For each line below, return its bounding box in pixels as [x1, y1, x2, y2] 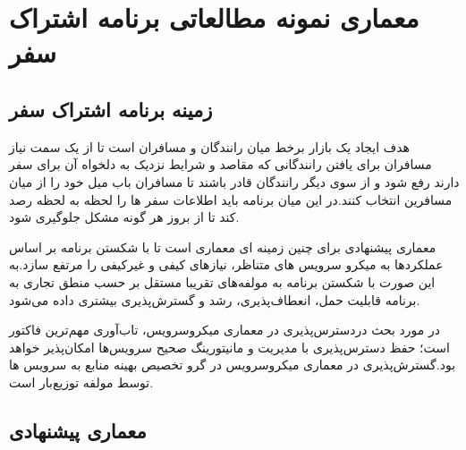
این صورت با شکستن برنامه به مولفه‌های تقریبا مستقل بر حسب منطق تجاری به [9, 272, 436, 291]
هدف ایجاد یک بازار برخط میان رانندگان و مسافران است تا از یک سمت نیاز [9, 137, 410, 156]
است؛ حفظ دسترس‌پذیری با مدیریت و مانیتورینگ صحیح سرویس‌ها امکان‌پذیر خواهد [9, 337, 450, 356]
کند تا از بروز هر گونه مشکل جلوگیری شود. [9, 208, 240, 226]
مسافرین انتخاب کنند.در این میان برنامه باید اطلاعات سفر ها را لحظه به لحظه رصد [9, 190, 453, 208]
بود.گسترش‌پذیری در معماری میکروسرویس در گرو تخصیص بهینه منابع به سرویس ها [9, 355, 456, 374]
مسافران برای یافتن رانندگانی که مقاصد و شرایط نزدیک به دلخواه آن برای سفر [9, 155, 432, 174]
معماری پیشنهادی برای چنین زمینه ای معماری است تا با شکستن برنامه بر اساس [9, 237, 436, 256]
